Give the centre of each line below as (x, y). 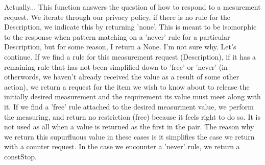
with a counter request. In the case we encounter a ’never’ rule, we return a (122, 146)
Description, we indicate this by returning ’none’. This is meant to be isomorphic (130, 27)
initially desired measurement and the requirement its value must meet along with (132, 97)
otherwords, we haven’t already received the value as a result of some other (122, 77)
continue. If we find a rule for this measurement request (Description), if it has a (130, 56)
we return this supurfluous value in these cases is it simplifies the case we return (129, 136)
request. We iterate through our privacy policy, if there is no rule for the (117, 17)
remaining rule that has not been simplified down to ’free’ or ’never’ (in (116, 66)
